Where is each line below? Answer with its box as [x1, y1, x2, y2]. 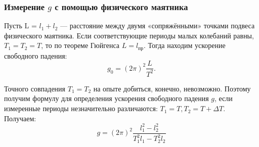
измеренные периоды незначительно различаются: [4, 103, 158, 114]
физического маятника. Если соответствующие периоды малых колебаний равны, [4, 30, 254, 40]
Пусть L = [4, 20, 37, 31]
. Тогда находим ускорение [144, 40, 226, 51]
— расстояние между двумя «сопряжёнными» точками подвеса [60, 20, 255, 31]
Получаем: [4, 113, 36, 123]
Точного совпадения [4, 83, 66, 93]
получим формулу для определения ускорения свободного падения [4, 93, 209, 104]
